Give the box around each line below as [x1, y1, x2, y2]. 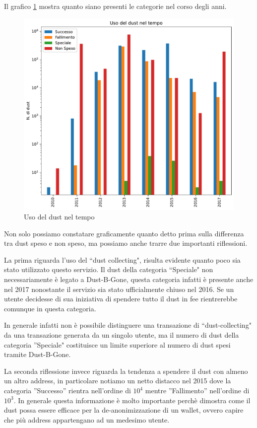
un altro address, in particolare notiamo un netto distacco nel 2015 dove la [4, 375, 231, 386]
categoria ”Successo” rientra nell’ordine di [4, 385, 131, 395]
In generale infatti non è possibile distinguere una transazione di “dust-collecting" [4, 320, 252, 330]
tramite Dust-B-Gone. [4, 349, 71, 359]
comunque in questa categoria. [4, 303, 96, 313]
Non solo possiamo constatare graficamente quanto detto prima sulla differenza [4, 228, 244, 238]
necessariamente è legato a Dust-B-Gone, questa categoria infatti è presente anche [4, 274, 254, 285]
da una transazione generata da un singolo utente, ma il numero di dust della [4, 330, 239, 340]
